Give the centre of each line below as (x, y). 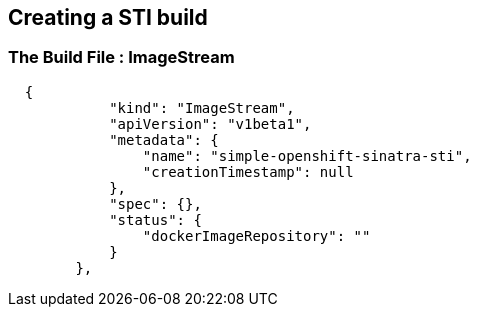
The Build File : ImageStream (121, 57)
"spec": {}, (155, 203)
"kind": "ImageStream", (202, 107)
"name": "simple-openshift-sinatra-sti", (307, 155)
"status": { (155, 219)
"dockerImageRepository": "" (256, 235)
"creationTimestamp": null (248, 171)
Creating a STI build (108, 17)
